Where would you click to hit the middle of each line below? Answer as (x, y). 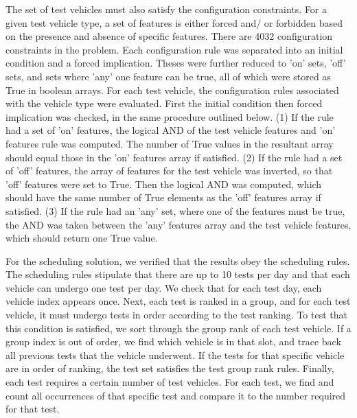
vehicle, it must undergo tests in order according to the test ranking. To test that (176, 315)
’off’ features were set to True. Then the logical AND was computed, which (164, 184)
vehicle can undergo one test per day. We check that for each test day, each (164, 287)
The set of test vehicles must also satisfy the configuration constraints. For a (166, 9)
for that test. (33, 409)
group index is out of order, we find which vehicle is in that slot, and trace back (173, 341)
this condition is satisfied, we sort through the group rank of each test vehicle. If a (178, 328)
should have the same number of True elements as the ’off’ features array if (163, 197)
